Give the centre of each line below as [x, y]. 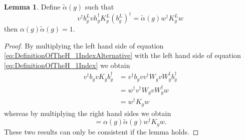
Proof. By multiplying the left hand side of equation [84, 45]
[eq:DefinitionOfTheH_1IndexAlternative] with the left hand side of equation [123, 55]
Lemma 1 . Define [32, 6]
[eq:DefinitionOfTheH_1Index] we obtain [67, 65]
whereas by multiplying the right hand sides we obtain [88, 113]
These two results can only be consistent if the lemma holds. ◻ [101, 131]
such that [99, 6]
